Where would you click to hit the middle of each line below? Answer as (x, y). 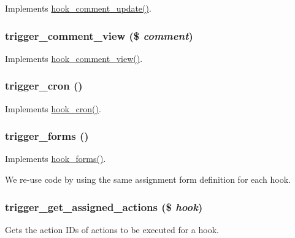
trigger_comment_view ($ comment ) (99, 35)
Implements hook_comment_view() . (74, 58)
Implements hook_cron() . (53, 108)
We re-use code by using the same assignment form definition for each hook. (148, 179)
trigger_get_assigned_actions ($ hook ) (104, 206)
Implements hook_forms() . (56, 159)
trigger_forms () (47, 136)
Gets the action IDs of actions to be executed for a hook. (112, 229)
